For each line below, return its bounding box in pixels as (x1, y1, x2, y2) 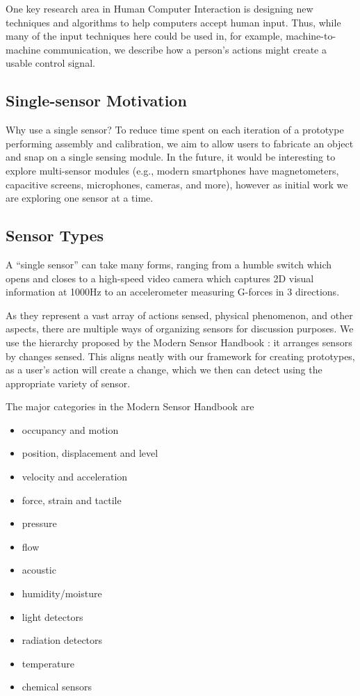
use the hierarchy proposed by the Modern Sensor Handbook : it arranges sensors (6, 334, 352, 349)
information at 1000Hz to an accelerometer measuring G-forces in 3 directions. (6, 284, 340, 299)
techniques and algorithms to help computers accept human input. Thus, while (6, 15, 341, 29)
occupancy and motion (22, 422, 119, 437)
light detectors (22, 609, 83, 624)
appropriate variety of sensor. (6, 375, 131, 390)
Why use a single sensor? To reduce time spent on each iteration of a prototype (6, 122, 344, 137)
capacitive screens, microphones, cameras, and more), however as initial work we (6, 177, 348, 191)
